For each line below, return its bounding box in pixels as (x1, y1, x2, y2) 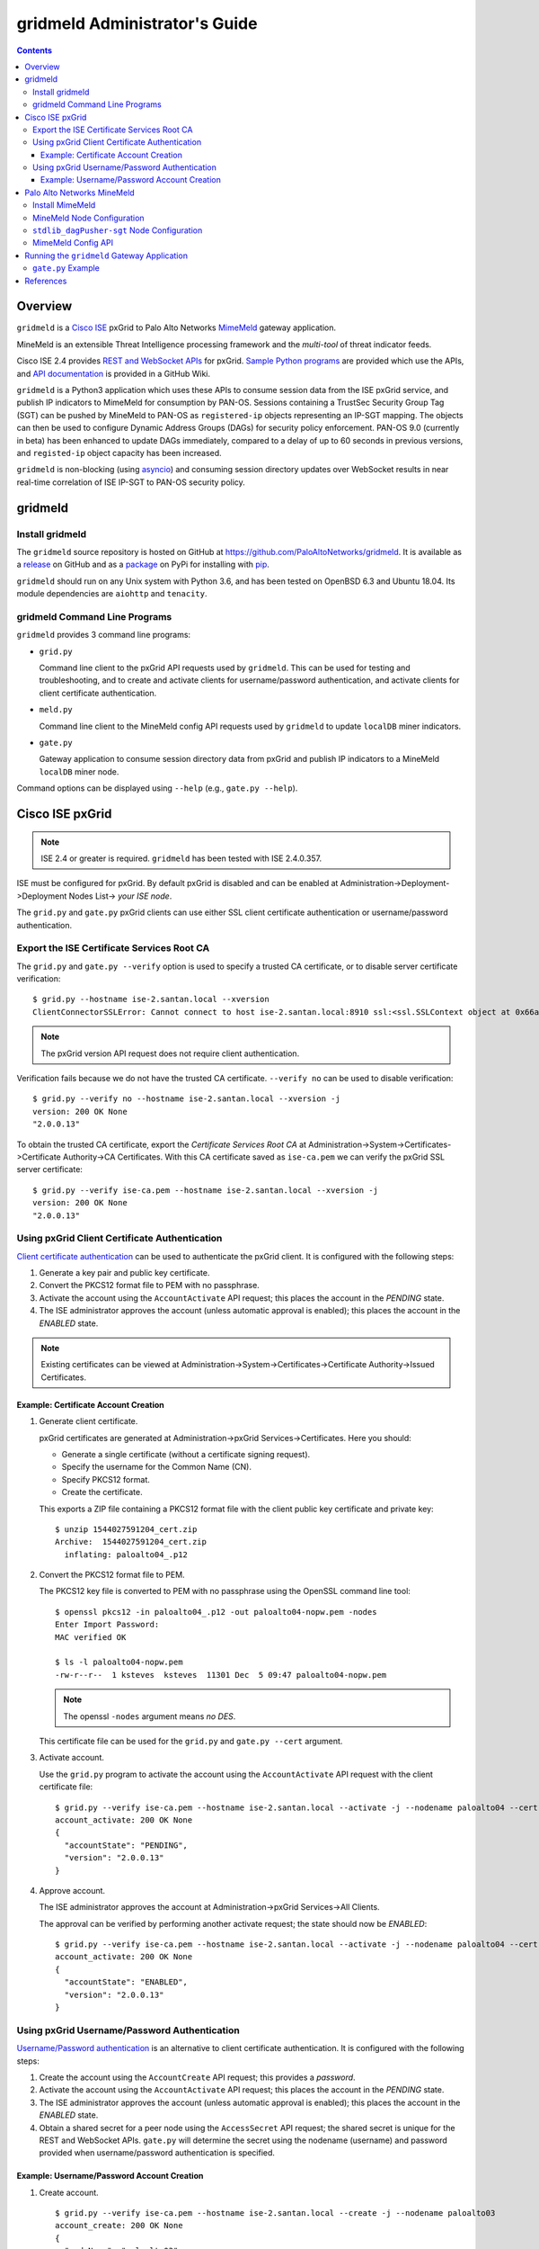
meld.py (39, 704, 74, 715)
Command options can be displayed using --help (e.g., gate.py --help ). (16, 783, 298, 793)
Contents (16, 45, 53, 56)
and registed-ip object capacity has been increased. (16, 448, 222, 458)
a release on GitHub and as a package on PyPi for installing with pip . (16, 559, 269, 570)
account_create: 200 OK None (55, 2220, 183, 2231)
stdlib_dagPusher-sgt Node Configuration (32, 225, 203, 236)
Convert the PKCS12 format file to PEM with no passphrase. (39, 1280, 260, 1291)
